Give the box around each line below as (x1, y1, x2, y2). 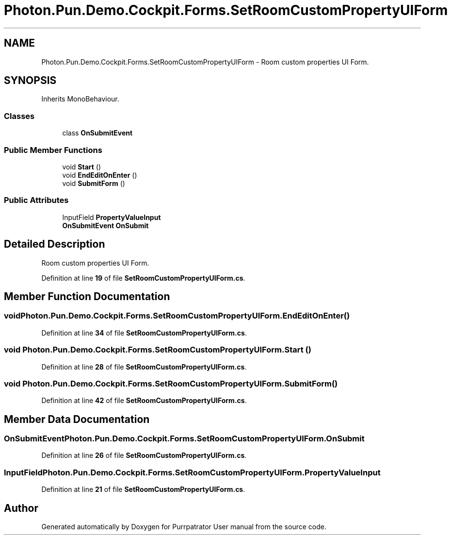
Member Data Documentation (4, 413, 150, 425)
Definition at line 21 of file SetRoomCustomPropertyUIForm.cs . (41, 485, 245, 494)
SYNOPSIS (4, 74, 57, 87)
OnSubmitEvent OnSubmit (62, 221, 149, 230)
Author (4, 502, 38, 514)
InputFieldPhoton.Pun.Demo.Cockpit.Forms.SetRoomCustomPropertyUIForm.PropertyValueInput (4, 467, 381, 477)
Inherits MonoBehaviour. (41, 95, 119, 103)
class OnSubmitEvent (62, 129, 133, 137)
